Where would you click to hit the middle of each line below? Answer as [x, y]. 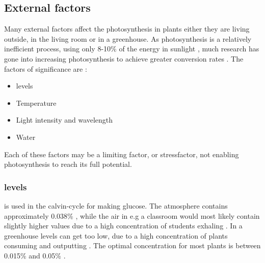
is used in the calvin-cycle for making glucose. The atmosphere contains [116, 205]
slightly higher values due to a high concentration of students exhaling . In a [123, 226]
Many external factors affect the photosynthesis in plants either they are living [127, 29]
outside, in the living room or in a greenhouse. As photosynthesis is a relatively [128, 38]
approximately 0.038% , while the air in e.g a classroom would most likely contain [132, 215]
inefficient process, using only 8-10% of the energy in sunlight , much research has [132, 49]
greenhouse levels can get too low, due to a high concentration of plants [116, 235]
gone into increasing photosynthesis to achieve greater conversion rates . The [124, 58]
